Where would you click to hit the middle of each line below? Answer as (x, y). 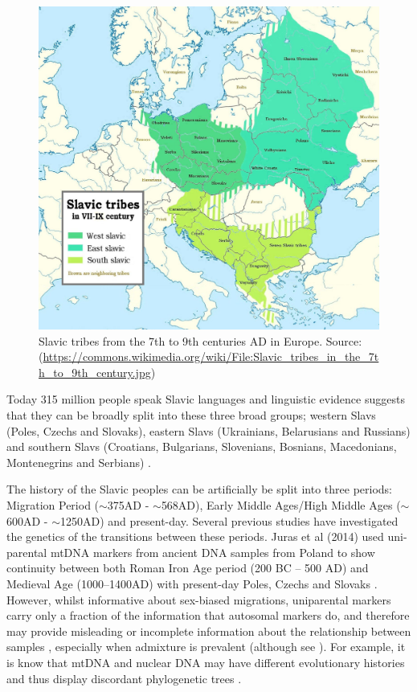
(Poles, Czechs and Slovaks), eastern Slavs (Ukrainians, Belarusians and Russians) (208, 430)
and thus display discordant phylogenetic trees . (124, 678)
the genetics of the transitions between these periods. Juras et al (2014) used (195, 536)
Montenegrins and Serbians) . (79, 462)
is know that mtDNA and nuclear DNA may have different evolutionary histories (206, 662)
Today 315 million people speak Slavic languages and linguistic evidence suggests (206, 399)
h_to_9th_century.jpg (95, 372)
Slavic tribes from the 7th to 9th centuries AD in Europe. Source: (200, 340)
